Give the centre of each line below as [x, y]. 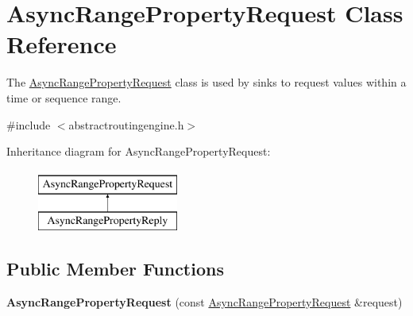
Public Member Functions [115, 269]
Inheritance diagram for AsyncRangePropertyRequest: [139, 151]
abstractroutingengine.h [126, 124]
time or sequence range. [64, 97]
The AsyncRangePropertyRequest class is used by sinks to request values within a [206, 82]
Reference [62, 44]
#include [29, 124]
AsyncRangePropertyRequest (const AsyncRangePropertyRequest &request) [205, 302]
